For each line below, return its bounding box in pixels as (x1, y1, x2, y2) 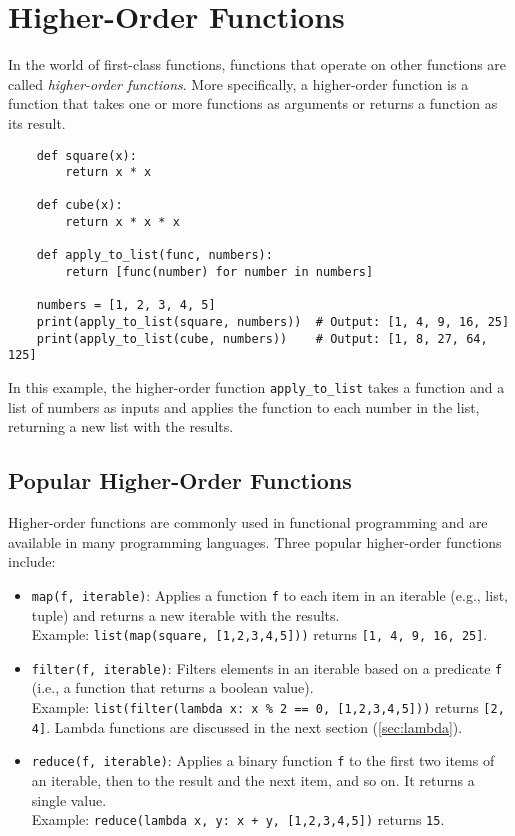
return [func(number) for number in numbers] (65, 265, 374, 280)
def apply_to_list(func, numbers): (36, 248, 273, 263)
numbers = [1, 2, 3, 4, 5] (36, 298, 216, 313)
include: (8, 551, 56, 572)
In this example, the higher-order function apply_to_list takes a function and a (8, 377, 505, 398)
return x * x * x (65, 215, 180, 230)
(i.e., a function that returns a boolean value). (31, 677, 314, 698)
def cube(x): (36, 198, 123, 213)
